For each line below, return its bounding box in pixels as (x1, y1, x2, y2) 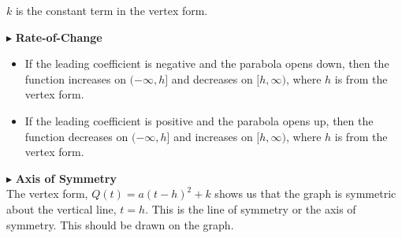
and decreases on (171, 70, 253, 87)
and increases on (173, 128, 253, 144)
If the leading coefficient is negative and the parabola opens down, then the (24, 55, 389, 72)
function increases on (24, 70, 126, 87)
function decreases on (24, 128, 128, 144)
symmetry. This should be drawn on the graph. (6, 216, 234, 232)
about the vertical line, (6, 200, 117, 217)
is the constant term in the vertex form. (15, 2, 208, 18)
